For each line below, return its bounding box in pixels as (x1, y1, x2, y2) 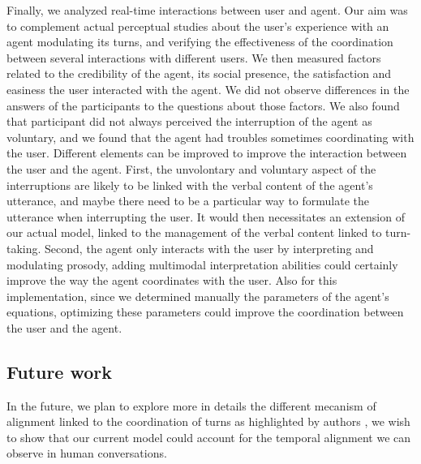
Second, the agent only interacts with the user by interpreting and (45, 239, 374, 256)
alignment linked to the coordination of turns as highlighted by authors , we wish (6, 413, 410, 430)
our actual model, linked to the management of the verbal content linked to (6, 224, 382, 241)
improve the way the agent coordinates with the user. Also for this (6, 272, 337, 289)
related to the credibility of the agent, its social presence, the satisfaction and (6, 65, 392, 82)
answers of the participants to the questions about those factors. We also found (6, 97, 400, 114)
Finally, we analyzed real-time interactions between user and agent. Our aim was (6, 2, 408, 18)
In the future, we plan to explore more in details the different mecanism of (6, 397, 376, 414)
